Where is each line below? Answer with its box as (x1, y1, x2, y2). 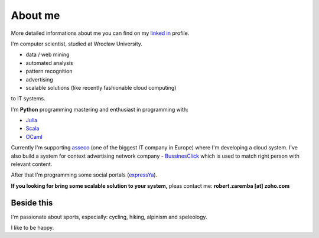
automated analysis (25, 59, 73, 66)
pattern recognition (25, 68, 73, 75)
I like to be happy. (11, 224, 54, 232)
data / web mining (25, 51, 70, 58)
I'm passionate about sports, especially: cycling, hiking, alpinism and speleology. (11, 213, 207, 220)
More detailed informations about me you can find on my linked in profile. (11, 30, 190, 37)
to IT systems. (11, 95, 45, 102)
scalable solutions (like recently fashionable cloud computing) (25, 84, 177, 91)
